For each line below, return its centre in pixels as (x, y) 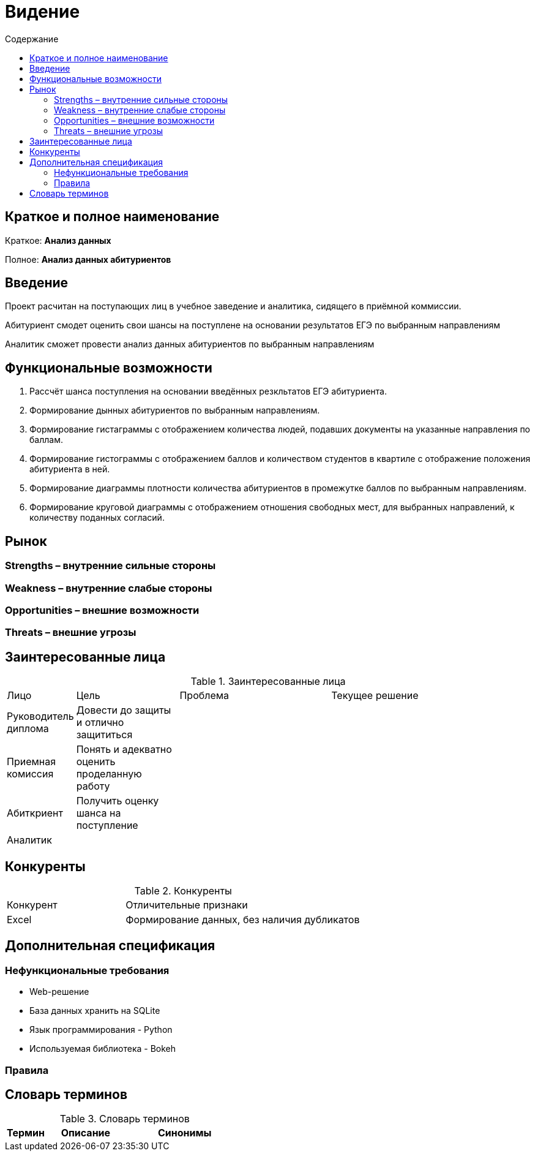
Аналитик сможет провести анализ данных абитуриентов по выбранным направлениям (190, 344)
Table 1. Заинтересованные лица (268, 682)
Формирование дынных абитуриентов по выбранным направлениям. (175, 410)
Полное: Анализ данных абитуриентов (88, 259)
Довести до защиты (124, 710)
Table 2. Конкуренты (183, 890)
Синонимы (185, 1133)
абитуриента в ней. (70, 469)
